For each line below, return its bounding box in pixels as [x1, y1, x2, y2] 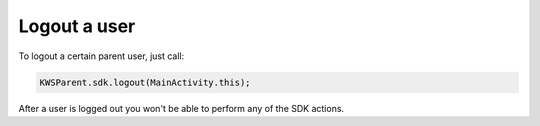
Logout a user [18, 15, 136, 37]
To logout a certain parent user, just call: [18, 50, 185, 62]
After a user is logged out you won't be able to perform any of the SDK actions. [18, 102, 345, 114]
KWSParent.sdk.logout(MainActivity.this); [39, 76, 251, 88]
